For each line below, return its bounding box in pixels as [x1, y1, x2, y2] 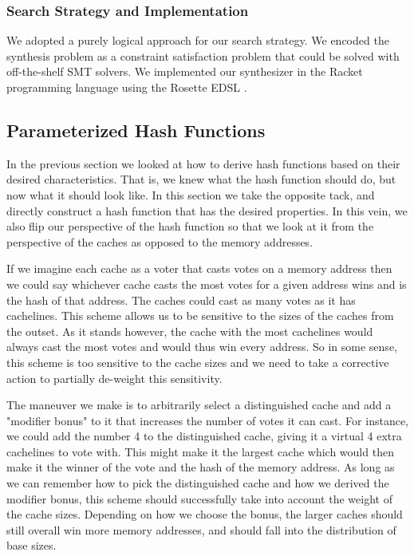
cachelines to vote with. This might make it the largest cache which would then [6, 443, 394, 459]
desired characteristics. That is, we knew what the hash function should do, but [6, 171, 396, 187]
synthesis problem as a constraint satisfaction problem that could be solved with [6, 47, 400, 64]
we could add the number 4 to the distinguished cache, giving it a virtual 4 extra [6, 428, 402, 444]
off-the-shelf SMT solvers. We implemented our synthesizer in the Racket [6, 63, 363, 80]
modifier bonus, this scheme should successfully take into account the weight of [6, 490, 392, 507]
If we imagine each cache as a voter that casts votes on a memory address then [6, 260, 392, 277]
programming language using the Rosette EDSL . [6, 79, 247, 95]
